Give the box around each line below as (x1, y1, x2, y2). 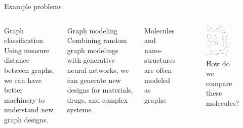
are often (144, 64, 172, 75)
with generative (67, 55, 115, 65)
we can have (4, 74, 42, 85)
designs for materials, (67, 84, 133, 95)
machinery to (4, 94, 45, 105)
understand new (4, 104, 54, 115)
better (4, 84, 23, 95)
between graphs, (4, 64, 54, 75)
